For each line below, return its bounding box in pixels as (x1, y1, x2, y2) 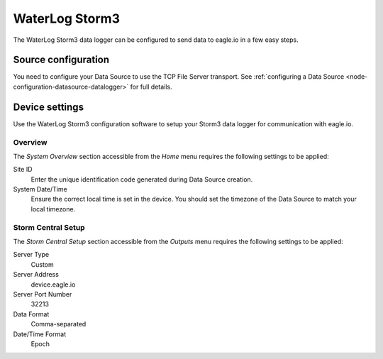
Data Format (13, 309, 50, 319)
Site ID (13, 165, 33, 174)
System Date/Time (13, 185, 67, 194)
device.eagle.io (30, 280, 76, 289)
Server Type (13, 250, 50, 259)
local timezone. (30, 204, 76, 213)
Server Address (13, 270, 60, 279)
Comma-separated (30, 320, 87, 328)
